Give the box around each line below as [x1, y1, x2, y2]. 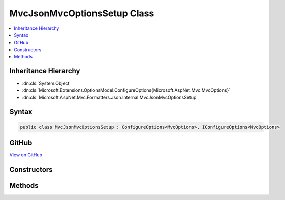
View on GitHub [9, 152, 43, 158]
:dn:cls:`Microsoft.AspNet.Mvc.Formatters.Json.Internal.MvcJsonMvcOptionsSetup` [22, 94, 198, 100]
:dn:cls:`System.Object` [22, 80, 71, 86]
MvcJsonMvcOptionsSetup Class [9, 8, 154, 19]
